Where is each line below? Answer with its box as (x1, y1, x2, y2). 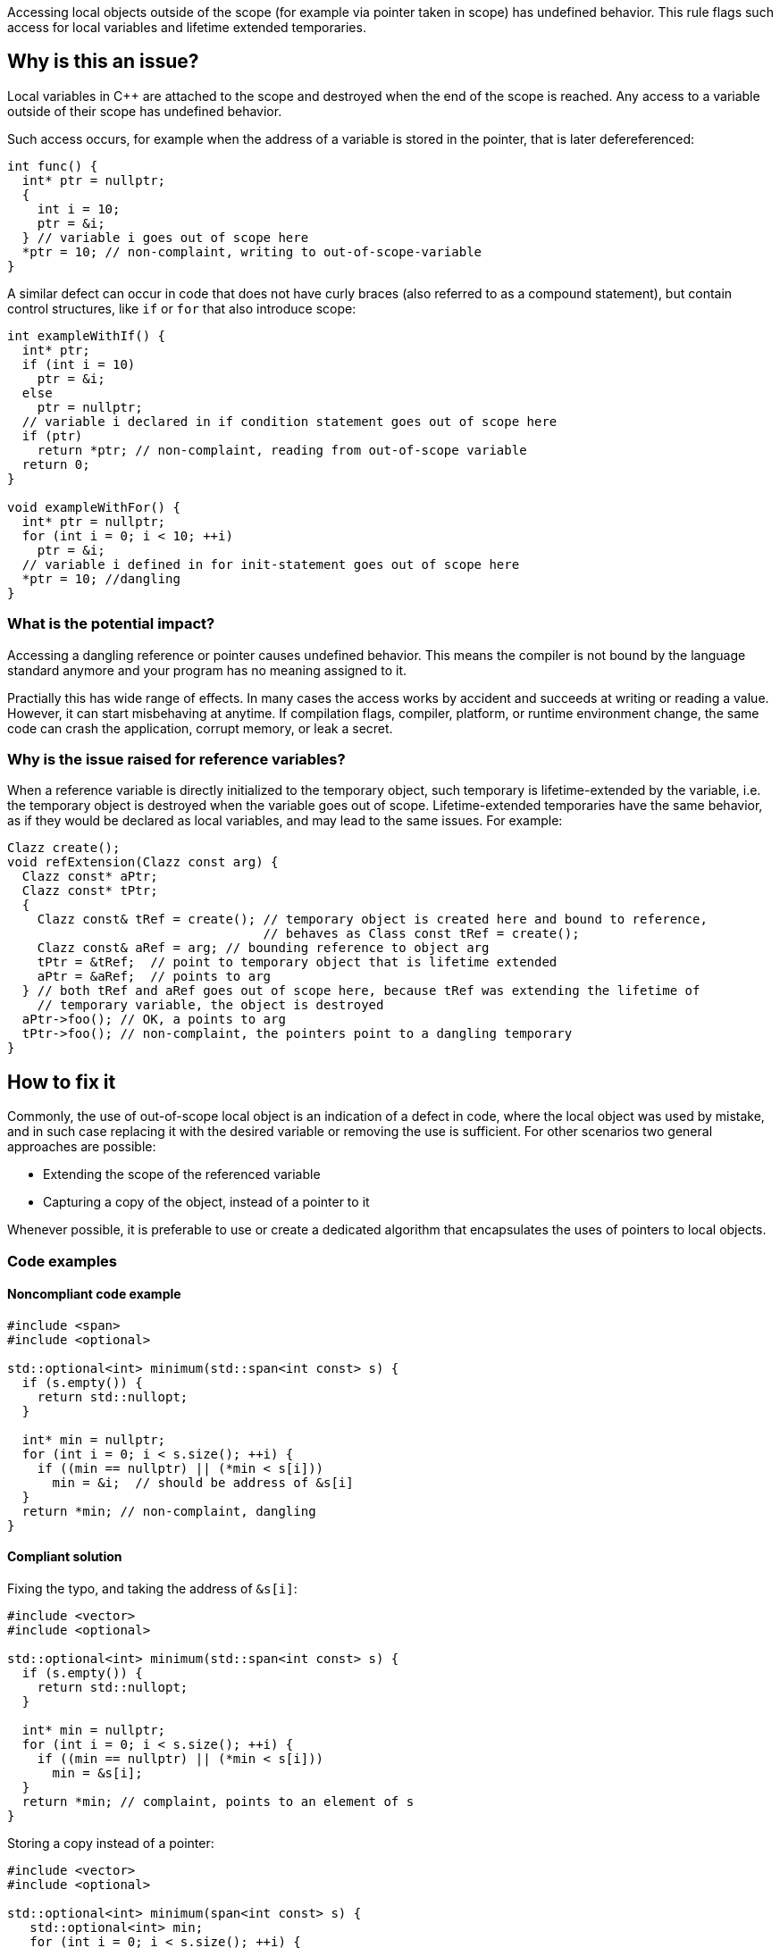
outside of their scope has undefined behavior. (7, 103, 282, 119)
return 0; (21, 456, 90, 472)
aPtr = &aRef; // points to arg (37, 969, 272, 984)
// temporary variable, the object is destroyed (37, 998, 384, 1013)
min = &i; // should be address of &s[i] (52, 1475, 354, 1490)
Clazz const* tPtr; (21, 883, 158, 899)
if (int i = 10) (21, 356, 136, 372)
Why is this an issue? (7, 50, 199, 73)
